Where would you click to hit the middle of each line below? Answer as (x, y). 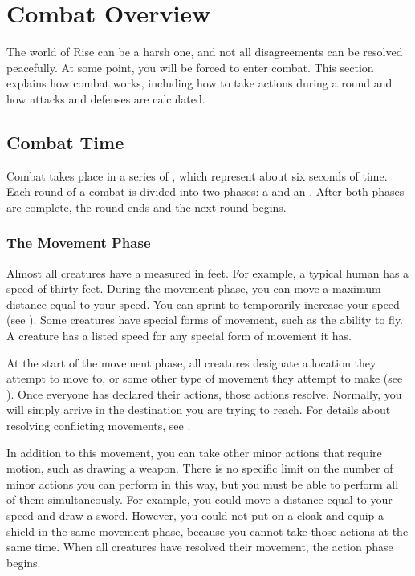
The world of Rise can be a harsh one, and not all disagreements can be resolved (205, 52)
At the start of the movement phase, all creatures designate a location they (191, 362)
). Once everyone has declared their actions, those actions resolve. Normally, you (204, 393)
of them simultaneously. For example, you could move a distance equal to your (199, 499)
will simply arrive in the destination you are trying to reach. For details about (199, 410)
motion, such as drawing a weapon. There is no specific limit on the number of (200, 468)
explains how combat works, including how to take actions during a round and (199, 83)
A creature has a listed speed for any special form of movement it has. (179, 336)
